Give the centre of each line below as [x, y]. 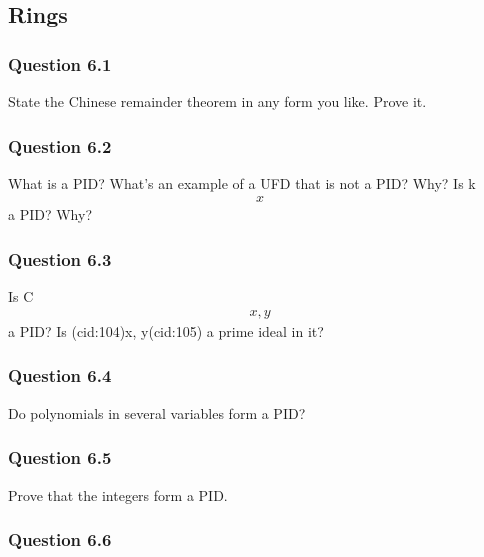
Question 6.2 [60, 145]
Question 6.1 [60, 63]
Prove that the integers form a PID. [118, 494]
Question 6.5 [60, 457]
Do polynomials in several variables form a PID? [157, 412]
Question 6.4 [60, 375]
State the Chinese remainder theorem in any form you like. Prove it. [217, 101]
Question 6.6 [60, 539]
